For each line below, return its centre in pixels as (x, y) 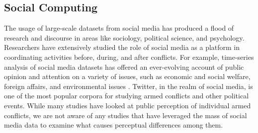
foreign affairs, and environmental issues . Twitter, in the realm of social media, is (129, 86)
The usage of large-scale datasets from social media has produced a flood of (119, 28)
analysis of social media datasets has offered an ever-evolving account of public (124, 66)
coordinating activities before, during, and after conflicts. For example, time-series (129, 57)
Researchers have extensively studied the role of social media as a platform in (122, 47)
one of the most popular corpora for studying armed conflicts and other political (127, 96)
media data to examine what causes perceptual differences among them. (114, 125)
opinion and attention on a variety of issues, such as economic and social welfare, (127, 76)
